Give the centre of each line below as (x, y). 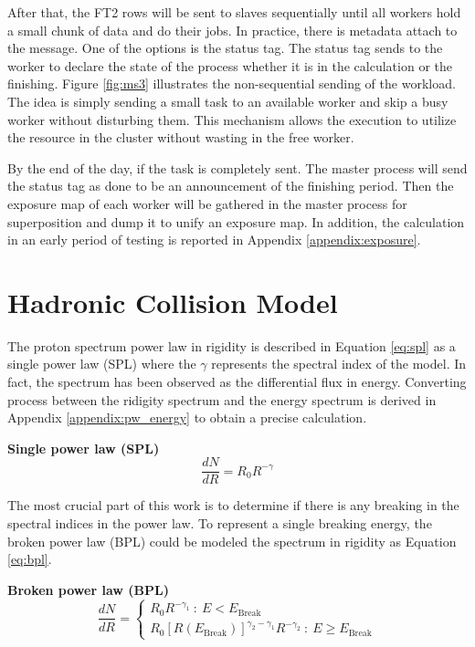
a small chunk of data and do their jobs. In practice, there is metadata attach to (232, 30)
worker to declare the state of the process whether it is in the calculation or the (230, 65)
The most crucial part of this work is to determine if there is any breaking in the (233, 505)
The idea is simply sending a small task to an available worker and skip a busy (228, 101)
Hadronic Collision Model (173, 302)
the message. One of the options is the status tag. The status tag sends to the (225, 48)
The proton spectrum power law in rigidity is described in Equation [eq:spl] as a (232, 345)
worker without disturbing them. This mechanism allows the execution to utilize (232, 119)
